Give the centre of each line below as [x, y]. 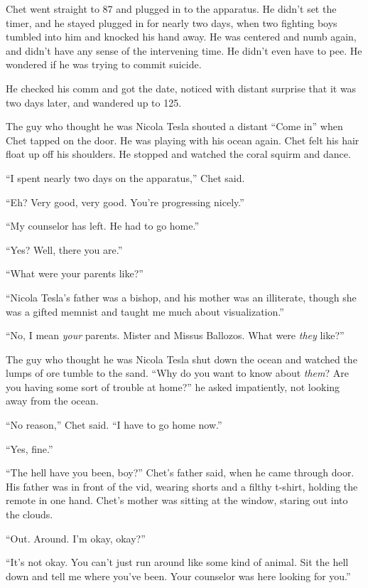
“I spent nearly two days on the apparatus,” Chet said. [125, 177]
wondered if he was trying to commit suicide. [104, 64]
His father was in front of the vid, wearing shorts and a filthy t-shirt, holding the [182, 486]
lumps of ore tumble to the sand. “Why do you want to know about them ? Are [177, 373]
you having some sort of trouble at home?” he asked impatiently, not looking [173, 386]
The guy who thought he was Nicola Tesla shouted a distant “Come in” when [174, 126]
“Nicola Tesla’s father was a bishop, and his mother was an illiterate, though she [181, 297]
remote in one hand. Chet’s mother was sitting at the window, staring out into [177, 500]
